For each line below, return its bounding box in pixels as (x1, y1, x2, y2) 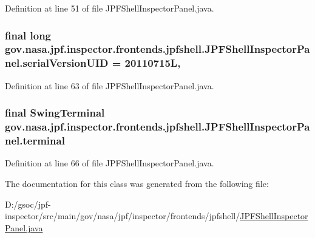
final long (5, 27, 52, 42)
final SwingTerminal (5, 105, 105, 120)
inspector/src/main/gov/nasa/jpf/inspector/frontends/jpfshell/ (5, 209, 240, 222)
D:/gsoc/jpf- (5, 197, 51, 210)
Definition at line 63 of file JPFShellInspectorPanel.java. (5, 79, 214, 92)
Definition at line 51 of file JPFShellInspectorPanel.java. (5, 2, 214, 14)
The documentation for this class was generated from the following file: (5, 177, 269, 189)
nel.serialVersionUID (5, 55, 109, 70)
